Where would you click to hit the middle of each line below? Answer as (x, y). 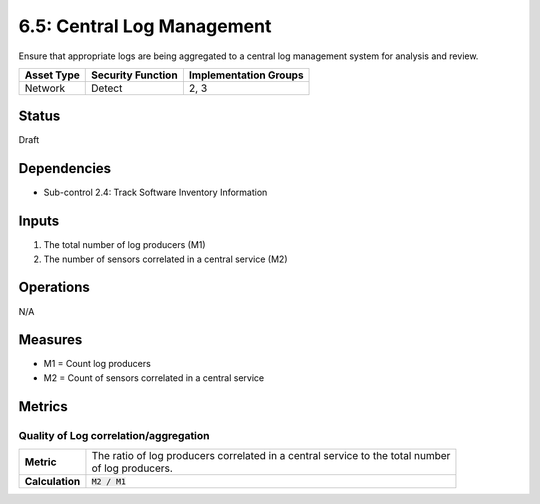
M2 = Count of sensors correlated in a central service (154, 377)
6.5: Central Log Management (145, 26)
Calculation (52, 482)
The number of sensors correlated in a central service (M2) (166, 259)
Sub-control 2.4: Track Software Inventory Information (155, 192)
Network (45, 88)
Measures (50, 340)
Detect (107, 88)
